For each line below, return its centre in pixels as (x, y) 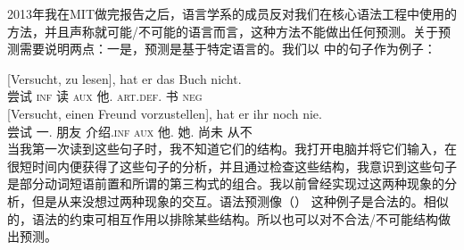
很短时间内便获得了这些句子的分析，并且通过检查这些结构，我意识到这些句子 (232, 166)
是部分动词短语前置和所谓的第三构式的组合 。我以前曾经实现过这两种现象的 (226, 183)
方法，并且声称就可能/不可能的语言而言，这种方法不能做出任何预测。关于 (223, 31)
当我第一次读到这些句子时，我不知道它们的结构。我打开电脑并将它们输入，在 (232, 149)
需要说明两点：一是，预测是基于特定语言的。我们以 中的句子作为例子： (228, 49)
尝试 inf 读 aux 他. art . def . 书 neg (105, 96)
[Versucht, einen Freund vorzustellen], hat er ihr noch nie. (165, 113)
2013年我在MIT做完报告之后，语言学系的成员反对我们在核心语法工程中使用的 (232, 13)
